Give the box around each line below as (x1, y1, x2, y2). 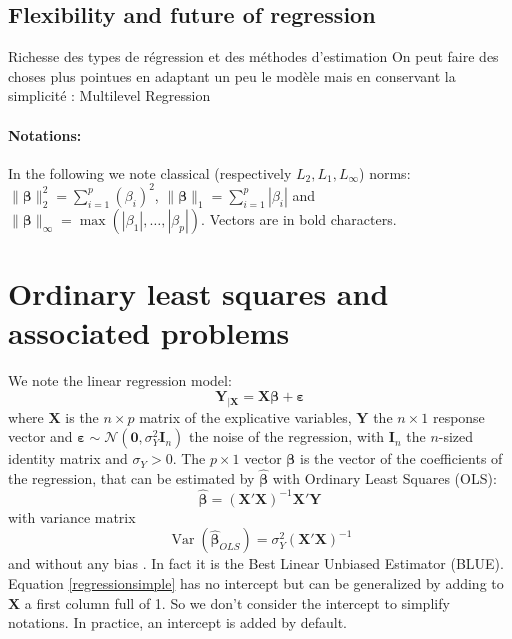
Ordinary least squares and (8, 273, 389, 314)
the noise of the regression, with (189, 426, 385, 447)
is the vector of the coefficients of (300, 448, 503, 469)
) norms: (359, 162, 411, 183)
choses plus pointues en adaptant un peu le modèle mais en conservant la (8, 65, 456, 86)
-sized (438, 426, 474, 447)
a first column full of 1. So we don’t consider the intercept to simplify (24, 592, 450, 613)
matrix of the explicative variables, (139, 406, 352, 427)
